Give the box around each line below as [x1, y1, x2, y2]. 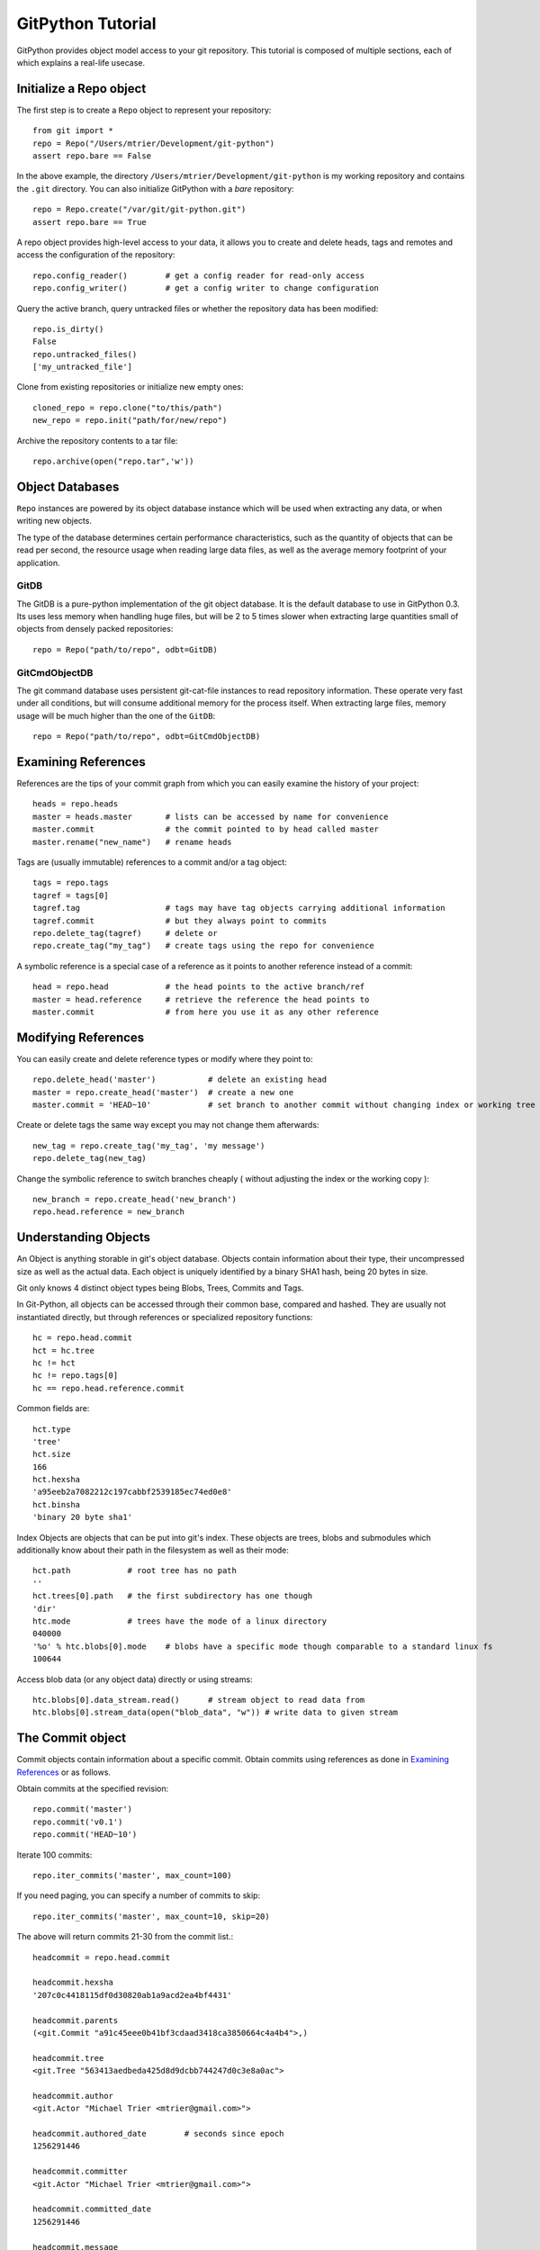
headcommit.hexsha [32, 1977, 114, 1988]
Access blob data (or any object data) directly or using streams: [16, 1674, 253, 1685]
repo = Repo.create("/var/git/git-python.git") [32, 204, 247, 215]
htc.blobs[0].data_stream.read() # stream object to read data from [32, 1695, 365, 1705]
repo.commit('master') [32, 1804, 133, 1814]
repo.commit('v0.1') [32, 1816, 123, 1827]
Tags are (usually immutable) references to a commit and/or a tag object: [16, 857, 287, 868]
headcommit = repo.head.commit [32, 1952, 171, 1962]
